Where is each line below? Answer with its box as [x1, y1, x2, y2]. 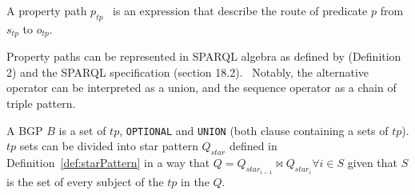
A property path [6, 2, 87, 18]
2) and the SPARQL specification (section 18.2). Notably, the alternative [6, 63, 369, 80]
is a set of [58, 121, 106, 138]
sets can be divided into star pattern [19, 137, 198, 154]
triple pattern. [6, 95, 76, 112]
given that [347, 154, 398, 171]
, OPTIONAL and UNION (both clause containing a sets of [119, 121, 389, 138]
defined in [229, 137, 277, 154]
